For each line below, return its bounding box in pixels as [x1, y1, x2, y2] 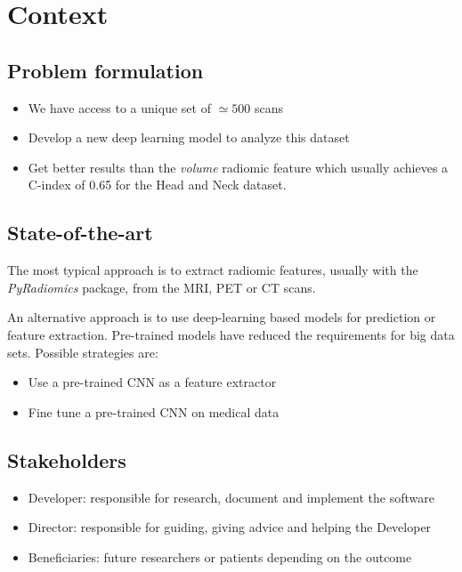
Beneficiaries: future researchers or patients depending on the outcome [28, 547, 412, 566]
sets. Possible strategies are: [7, 342, 158, 361]
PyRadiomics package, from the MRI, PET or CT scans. [7, 278, 316, 296]
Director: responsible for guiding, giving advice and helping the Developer [28, 518, 432, 536]
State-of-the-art [7, 219, 153, 246]
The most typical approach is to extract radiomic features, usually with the [7, 261, 418, 279]
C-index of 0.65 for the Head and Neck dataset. [28, 175, 287, 194]
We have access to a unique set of [28, 98, 211, 117]
